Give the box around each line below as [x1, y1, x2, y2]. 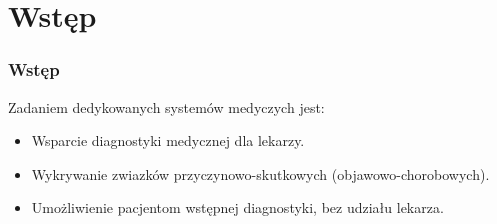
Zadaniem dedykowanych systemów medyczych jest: [8, 96, 325, 117]
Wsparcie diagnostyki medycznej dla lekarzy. [31, 130, 305, 151]
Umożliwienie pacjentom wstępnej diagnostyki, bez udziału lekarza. [31, 197, 444, 218]
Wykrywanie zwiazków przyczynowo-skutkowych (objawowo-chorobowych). [31, 163, 490, 184]
